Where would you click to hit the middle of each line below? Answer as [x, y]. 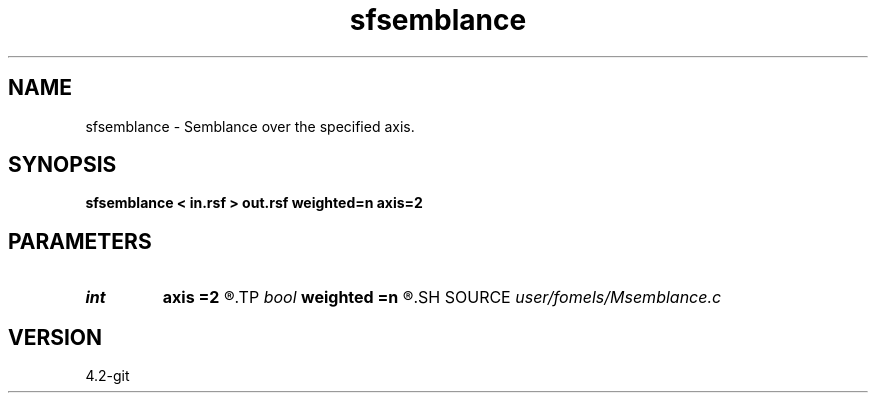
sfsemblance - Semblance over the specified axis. [250, 126]
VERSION [55, 337]
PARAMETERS [80, 241]
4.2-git [107, 376]
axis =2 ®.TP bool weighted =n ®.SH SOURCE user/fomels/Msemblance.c [442, 297]
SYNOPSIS [62, 165]
